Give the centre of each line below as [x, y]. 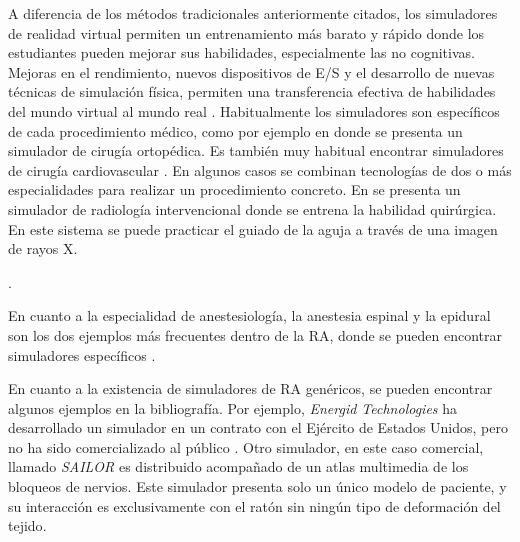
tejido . [27, 525]
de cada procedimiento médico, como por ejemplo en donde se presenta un [235, 130]
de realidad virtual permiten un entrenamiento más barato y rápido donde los [246, 32]
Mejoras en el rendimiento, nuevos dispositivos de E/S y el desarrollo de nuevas [251, 71]
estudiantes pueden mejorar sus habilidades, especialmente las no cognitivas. [241, 52]
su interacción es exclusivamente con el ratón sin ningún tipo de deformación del [254, 505]
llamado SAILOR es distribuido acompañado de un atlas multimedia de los [238, 466]
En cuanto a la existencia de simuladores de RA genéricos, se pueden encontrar [250, 388]
